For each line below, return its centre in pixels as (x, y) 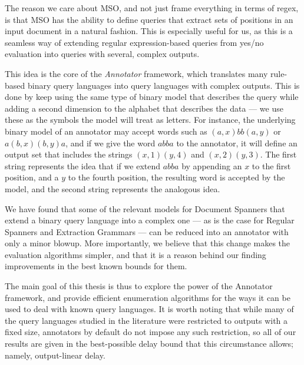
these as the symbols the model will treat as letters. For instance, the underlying (150, 120)
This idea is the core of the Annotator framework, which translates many (136, 73)
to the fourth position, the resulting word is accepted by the (176, 177)
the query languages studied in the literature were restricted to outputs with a (146, 320)
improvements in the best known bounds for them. (96, 266)
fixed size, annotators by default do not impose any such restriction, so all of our (151, 332)
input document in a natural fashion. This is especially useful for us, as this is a (149, 31)
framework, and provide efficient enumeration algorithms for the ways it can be (148, 297)
